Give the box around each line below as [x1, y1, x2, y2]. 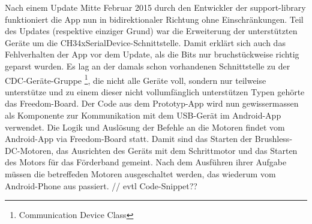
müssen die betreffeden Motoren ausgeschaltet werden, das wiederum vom [5, 167, 276, 180]
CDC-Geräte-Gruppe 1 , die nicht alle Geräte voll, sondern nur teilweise [5, 72, 266, 86]
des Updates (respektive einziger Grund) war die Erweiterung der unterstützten [5, 25, 298, 37]
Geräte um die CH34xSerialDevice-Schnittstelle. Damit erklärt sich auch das [5, 36, 286, 49]
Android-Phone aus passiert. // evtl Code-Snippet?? [5, 179, 197, 192]
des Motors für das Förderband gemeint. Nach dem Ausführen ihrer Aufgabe [5, 156, 287, 168]
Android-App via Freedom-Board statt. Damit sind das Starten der [5, 132, 253, 145]
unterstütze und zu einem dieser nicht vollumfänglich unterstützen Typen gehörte [5, 85, 305, 98]
